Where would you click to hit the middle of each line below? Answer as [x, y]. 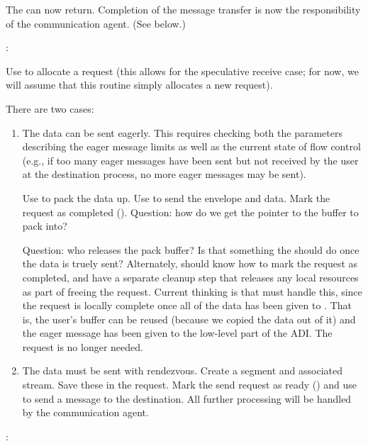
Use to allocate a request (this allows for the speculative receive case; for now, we [182, 71]
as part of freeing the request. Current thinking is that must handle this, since [192, 291]
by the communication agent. [85, 412]
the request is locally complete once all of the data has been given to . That [187, 305]
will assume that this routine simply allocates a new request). [139, 85]
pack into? [45, 226]
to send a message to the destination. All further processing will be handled [187, 398]
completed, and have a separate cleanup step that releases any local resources [190, 277]
